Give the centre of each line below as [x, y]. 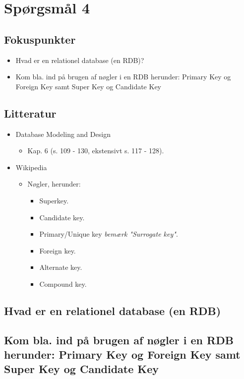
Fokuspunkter [40, 39]
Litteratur [30, 113]
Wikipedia [31, 167]
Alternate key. [61, 267]
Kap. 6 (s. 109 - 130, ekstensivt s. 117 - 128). [96, 151]
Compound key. [63, 284]
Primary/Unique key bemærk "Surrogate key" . [109, 234]
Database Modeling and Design [63, 134]
